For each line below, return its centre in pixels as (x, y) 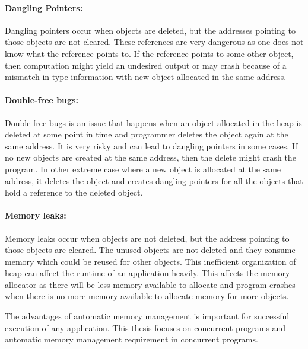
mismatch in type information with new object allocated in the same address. (146, 77)
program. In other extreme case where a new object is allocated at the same (143, 169)
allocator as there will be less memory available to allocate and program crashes (150, 284)
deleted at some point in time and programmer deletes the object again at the (147, 134)
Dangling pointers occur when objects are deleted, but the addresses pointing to (150, 30)
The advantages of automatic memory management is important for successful (147, 316)
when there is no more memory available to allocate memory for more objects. (147, 296)
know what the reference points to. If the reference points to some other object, (149, 53)
